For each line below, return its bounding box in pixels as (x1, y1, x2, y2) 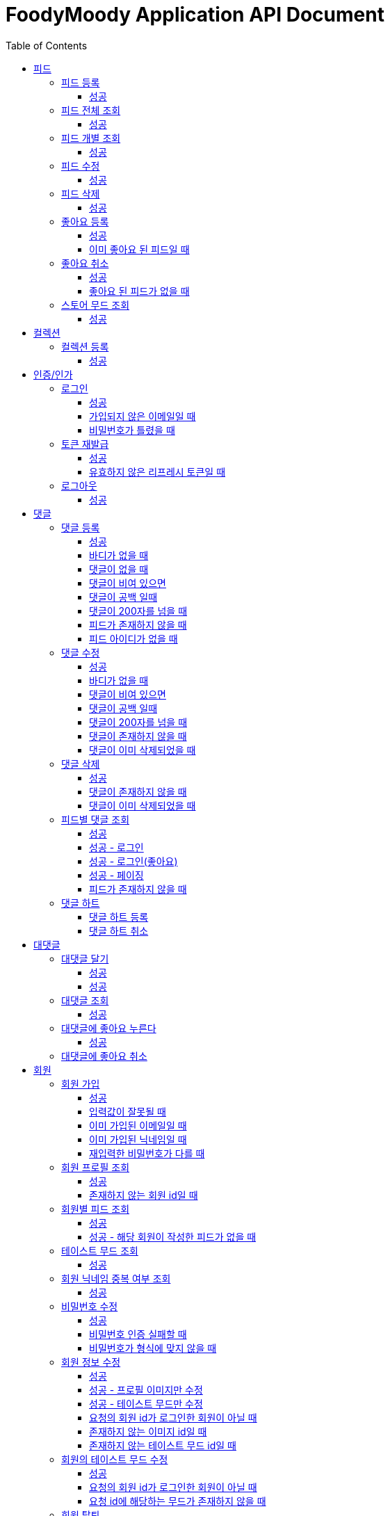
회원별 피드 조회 (61, 1202, 130, 1215)
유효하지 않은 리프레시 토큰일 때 (89, 465, 226, 478)
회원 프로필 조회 (61, 1161, 130, 1173)
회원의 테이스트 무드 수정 (61, 1453, 168, 1465)
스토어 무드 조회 (61, 298, 130, 311)
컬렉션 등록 (61, 340, 109, 353)
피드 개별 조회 (61, 131, 121, 144)
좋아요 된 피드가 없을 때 (89, 284, 190, 297)
